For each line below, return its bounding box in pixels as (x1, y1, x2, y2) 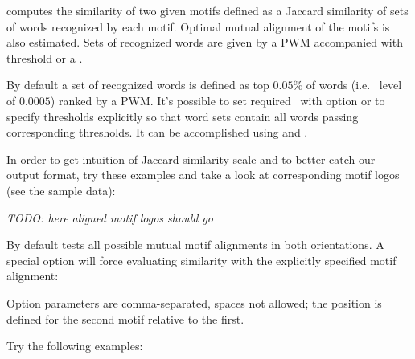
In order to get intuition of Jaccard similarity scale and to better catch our (6, 150, 376, 167)
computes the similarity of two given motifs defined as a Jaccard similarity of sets (6, 2, 409, 18)
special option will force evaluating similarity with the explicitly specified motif (6, 251, 397, 268)
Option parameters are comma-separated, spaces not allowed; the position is (6, 294, 382, 311)
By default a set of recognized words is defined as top (6, 76, 269, 93)
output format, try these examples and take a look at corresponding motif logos (6, 166, 400, 183)
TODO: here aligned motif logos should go (6, 209, 213, 226)
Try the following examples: (6, 337, 143, 354)
